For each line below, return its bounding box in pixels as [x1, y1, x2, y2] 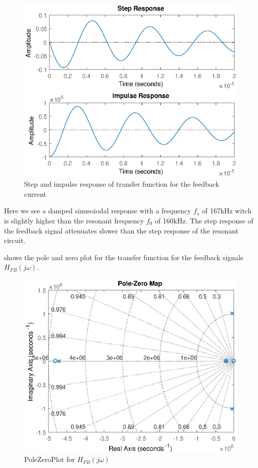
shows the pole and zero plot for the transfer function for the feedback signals [4, 252, 243, 262]
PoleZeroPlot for [24, 454, 75, 464]
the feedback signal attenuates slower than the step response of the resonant [4, 225, 239, 236]
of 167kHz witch [202, 205, 252, 216]
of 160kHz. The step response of [154, 215, 253, 225]
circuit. [4, 235, 26, 246]
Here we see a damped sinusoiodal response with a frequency [4, 205, 191, 216]
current [24, 188, 47, 199]
